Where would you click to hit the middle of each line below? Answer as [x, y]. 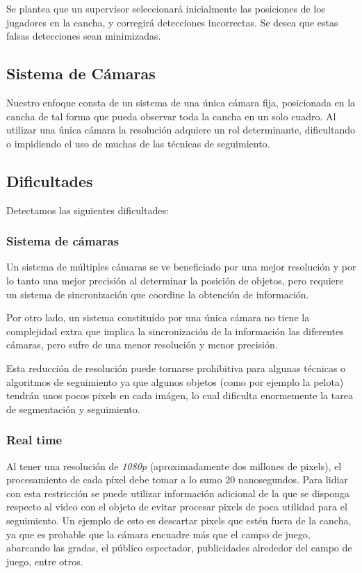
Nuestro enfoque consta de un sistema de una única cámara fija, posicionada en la [181, 102]
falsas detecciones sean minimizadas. [84, 36]
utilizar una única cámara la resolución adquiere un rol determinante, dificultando [181, 130]
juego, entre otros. [45, 561]
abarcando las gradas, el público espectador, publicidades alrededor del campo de [179, 548]
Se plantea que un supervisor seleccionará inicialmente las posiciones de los [166, 8]
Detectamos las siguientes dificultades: [88, 210]
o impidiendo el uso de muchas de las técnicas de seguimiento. [138, 143]
